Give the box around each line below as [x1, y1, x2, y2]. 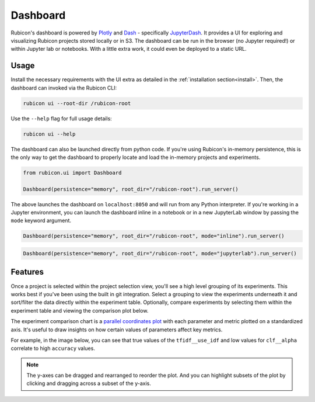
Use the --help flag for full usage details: [10, 115, 112, 122]
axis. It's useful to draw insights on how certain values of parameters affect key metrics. [10, 326, 223, 333]
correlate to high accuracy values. [10, 345, 96, 352]
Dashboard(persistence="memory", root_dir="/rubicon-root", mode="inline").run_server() [23, 233, 285, 240]
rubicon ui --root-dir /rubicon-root [23, 100, 131, 106]
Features [10, 267, 44, 277]
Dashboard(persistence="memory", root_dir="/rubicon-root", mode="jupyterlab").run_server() [23, 250, 297, 257]
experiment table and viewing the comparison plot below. [10, 307, 149, 314]
